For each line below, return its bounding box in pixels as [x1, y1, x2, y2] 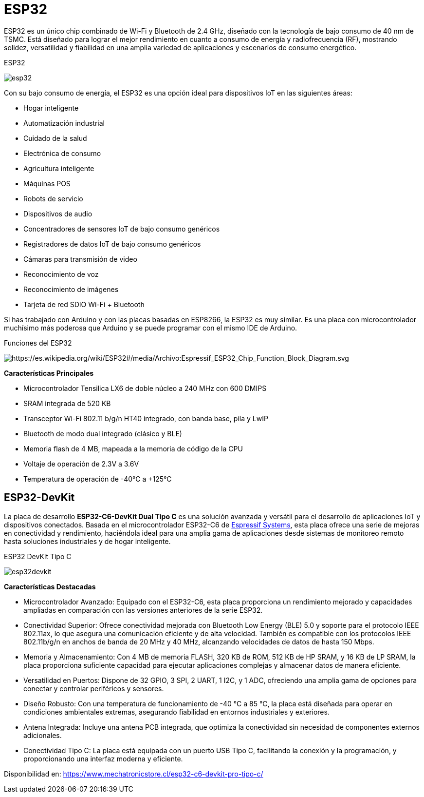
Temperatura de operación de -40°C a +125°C [23, 474, 172, 483]
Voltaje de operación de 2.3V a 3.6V [23, 459, 139, 468]
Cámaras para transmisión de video [23, 254, 137, 263]
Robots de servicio [23, 194, 83, 203]
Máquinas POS [23, 179, 71, 188]
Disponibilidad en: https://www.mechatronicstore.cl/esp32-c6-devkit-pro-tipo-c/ [4, 769, 263, 778]
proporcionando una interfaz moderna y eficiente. [23, 754, 183, 763]
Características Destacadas [4, 582, 96, 591]
